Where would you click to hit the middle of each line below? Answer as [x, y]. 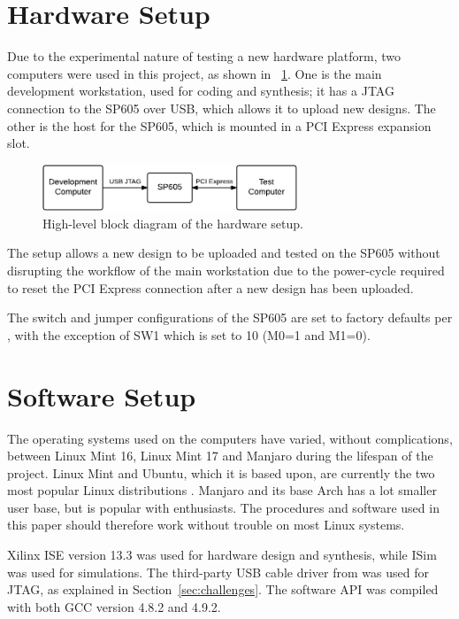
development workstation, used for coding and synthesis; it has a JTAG [201, 91]
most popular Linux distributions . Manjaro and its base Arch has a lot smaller [222, 490]
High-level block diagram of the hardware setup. [173, 223]
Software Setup [102, 395]
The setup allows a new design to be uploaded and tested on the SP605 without [224, 253]
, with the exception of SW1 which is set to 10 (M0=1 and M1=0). [189, 334]
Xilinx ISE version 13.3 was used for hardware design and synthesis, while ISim [222, 555]
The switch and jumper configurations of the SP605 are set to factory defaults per [230, 317]
